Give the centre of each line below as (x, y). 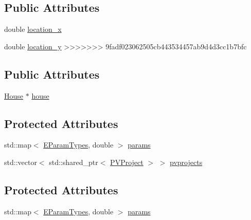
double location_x (33, 29)
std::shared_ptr (74, 162)
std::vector (21, 162)
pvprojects (186, 162)
